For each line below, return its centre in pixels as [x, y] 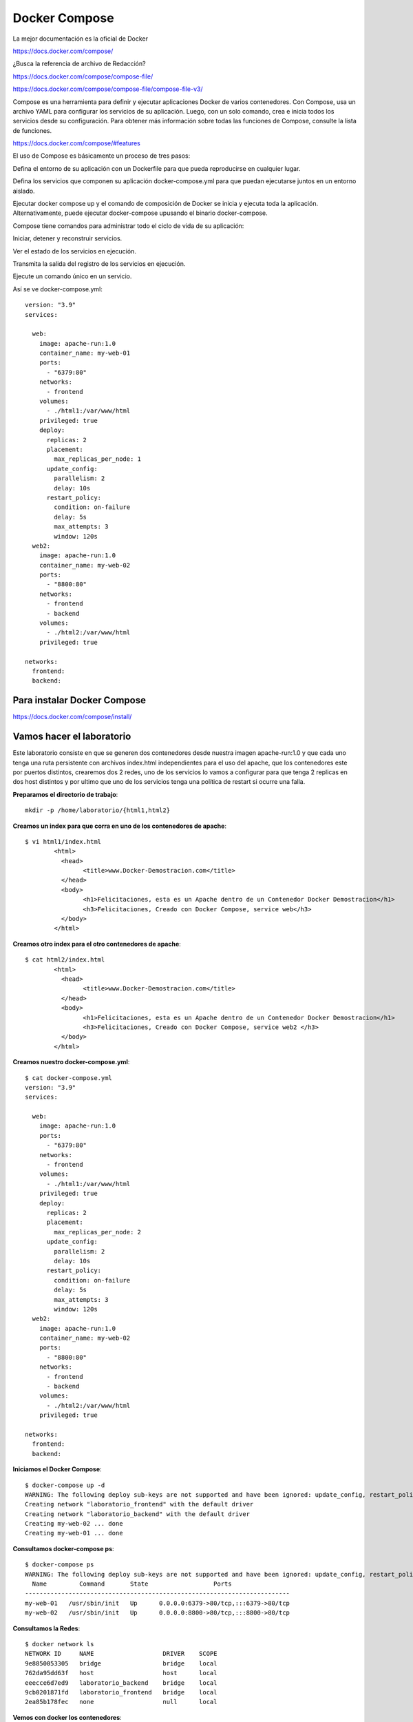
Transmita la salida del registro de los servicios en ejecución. [99, 263]
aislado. [24, 191]
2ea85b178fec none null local [121, 1702]
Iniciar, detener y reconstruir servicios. [67, 238]
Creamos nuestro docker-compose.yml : [71, 1062]
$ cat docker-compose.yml [69, 1078]
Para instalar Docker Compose [79, 700]
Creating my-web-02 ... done [74, 1524]
